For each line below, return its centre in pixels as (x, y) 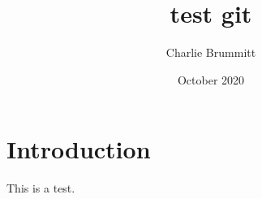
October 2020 (211, 79)
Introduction (79, 149)
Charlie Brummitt (211, 52)
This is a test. (41, 188)
